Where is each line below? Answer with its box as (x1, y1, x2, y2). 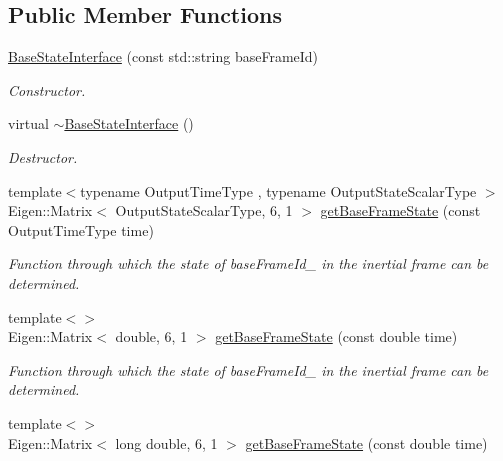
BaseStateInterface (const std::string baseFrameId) (8, 46, 319, 67)
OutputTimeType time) (8, 219, 154, 240)
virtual (8, 113, 49, 134)
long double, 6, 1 (115, 432, 218, 453)
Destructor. (8, 146, 78, 167)
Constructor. (8, 79, 86, 100)
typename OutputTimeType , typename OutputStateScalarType (80, 180, 477, 201)
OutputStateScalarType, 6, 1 (115, 200, 293, 221)
